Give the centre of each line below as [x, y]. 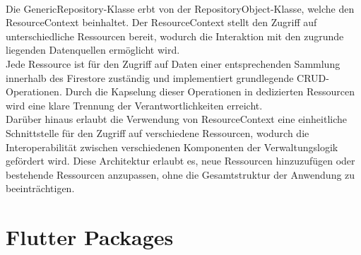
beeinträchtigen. [40, 188]
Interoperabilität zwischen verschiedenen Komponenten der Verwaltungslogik [172, 147]
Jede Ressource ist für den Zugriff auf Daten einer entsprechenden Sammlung [173, 63]
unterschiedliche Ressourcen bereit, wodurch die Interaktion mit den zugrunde [175, 36]
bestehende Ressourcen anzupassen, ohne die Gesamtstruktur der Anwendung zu [180, 174]
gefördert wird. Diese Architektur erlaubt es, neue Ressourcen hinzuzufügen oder [180, 161]
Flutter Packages [90, 237]
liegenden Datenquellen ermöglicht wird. [93, 50]
